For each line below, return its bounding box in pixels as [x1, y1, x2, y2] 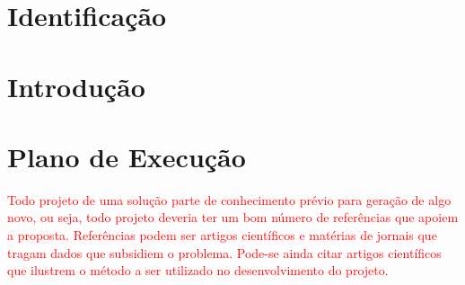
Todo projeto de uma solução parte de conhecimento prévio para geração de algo [7, 190, 452, 209]
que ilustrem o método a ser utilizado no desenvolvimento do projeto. [7, 261, 389, 280]
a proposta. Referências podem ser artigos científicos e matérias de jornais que [7, 226, 437, 245]
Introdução [7, 67, 145, 104]
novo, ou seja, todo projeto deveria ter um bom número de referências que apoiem [7, 208, 459, 227]
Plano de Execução [7, 138, 246, 174]
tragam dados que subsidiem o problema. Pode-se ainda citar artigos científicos [7, 243, 442, 262]
